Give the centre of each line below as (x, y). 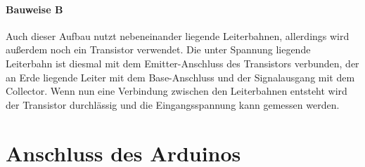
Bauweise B (34, 9)
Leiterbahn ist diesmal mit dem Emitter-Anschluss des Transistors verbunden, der (182, 63)
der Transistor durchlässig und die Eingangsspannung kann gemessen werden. (173, 104)
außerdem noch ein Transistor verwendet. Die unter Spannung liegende (158, 49)
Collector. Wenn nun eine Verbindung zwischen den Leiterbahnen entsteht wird (177, 91)
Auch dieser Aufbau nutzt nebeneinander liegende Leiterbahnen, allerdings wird (178, 35)
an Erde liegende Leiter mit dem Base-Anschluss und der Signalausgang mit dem (180, 77)
